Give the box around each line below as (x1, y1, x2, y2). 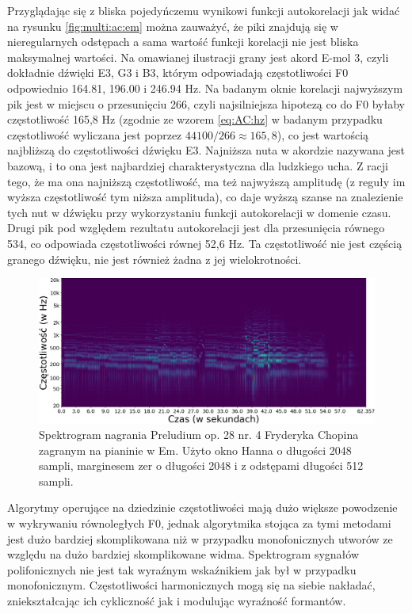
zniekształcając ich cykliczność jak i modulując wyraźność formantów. (7, 593, 346, 609)
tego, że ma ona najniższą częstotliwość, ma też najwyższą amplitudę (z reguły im (7, 173, 406, 189)
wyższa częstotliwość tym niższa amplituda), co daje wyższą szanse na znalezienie (7, 189, 403, 205)
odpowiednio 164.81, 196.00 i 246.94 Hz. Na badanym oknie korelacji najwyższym (7, 79, 403, 96)
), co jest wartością (277, 126, 369, 143)
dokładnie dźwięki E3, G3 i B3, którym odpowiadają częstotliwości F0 (7, 64, 349, 81)
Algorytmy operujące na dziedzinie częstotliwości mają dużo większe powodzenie (7, 499, 398, 516)
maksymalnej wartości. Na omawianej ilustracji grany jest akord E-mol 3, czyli (7, 48, 389, 65)
